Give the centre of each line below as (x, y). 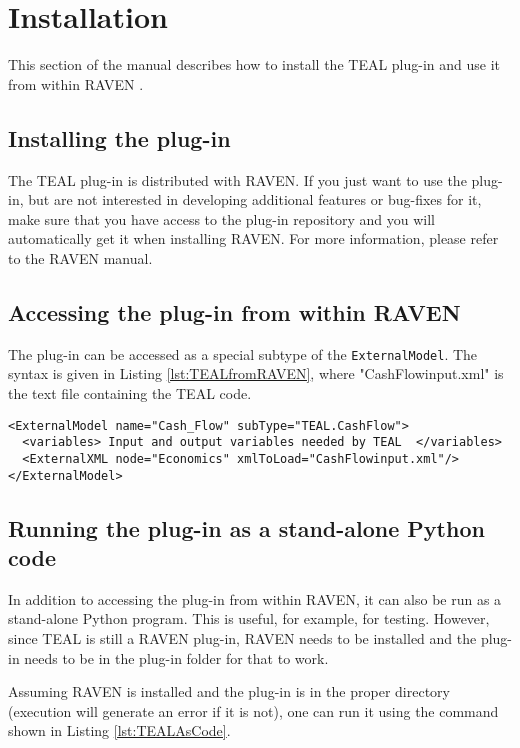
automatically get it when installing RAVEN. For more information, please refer (253, 238)
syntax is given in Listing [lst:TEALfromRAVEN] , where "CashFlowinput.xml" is (256, 373)
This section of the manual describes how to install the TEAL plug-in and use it (254, 64)
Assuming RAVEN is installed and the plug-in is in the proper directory (229, 691)
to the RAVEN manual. (80, 257)
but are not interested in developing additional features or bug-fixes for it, (255, 199)
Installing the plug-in (119, 137)
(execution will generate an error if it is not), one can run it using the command (253, 710)
